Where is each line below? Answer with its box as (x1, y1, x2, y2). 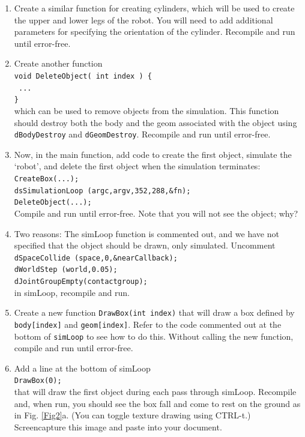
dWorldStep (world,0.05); (14, 265, 118, 274)
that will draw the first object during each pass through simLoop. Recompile (14, 385, 297, 398)
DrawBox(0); (14, 376, 62, 385)
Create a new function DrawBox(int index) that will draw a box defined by (14, 306, 295, 319)
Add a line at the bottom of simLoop (14, 361, 151, 374)
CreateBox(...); (14, 174, 79, 183)
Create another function (14, 57, 103, 70)
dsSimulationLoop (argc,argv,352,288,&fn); (14, 186, 191, 195)
